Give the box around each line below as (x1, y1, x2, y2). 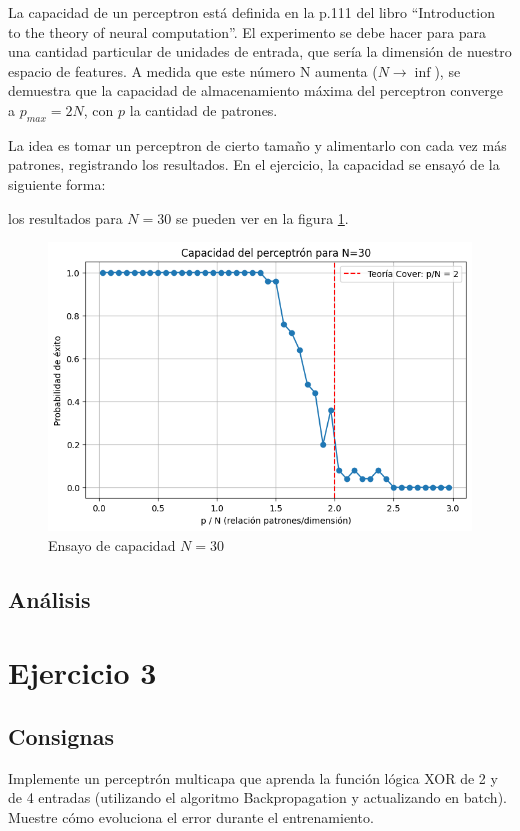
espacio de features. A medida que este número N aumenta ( (8, 60, 378, 81)
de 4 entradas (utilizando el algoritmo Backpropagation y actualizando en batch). (8, 787, 507, 808)
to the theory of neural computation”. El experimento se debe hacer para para (8, 21, 487, 42)
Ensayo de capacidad (48, 534, 176, 555)
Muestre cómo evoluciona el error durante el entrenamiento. (8, 806, 374, 827)
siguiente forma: (8, 173, 106, 194)
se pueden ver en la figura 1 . (175, 207, 349, 228)
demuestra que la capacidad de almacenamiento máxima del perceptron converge (8, 80, 503, 101)
